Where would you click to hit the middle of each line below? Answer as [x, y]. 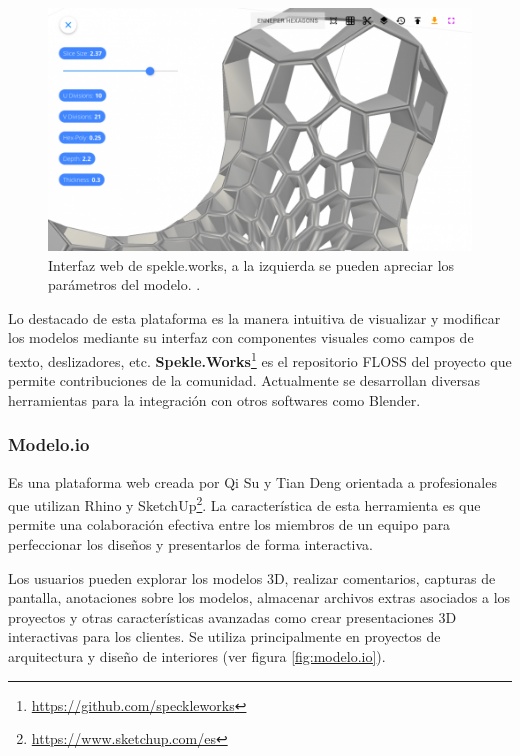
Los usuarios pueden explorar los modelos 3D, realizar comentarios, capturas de [252, 577]
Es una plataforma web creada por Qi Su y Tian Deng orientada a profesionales [252, 481]
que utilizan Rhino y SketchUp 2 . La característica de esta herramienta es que [244, 503]
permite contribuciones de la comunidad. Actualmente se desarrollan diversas [244, 380]
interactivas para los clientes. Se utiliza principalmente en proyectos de [224, 636]
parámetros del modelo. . [124, 284]
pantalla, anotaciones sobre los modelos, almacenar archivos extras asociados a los [259, 597]
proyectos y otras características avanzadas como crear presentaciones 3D [232, 616]
